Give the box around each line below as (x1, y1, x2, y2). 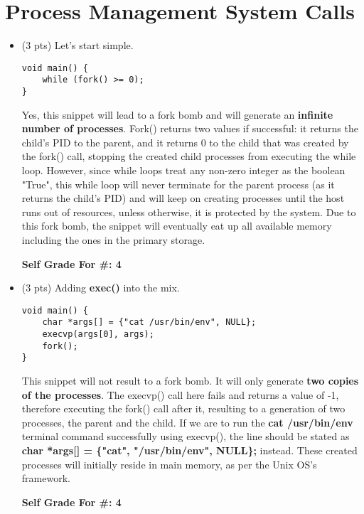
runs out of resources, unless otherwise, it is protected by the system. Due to (21, 204, 356, 219)
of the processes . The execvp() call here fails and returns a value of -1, (21, 387, 339, 402)
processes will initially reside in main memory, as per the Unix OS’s (21, 456, 317, 471)
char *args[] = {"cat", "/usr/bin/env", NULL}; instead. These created (21, 443, 358, 458)
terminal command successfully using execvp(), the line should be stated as (21, 429, 350, 444)
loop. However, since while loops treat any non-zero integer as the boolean (21, 163, 346, 178)
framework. (21, 471, 70, 486)
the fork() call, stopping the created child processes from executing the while (21, 149, 356, 164)
